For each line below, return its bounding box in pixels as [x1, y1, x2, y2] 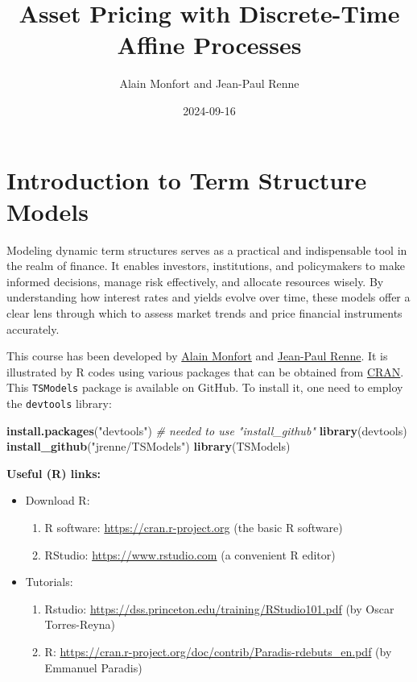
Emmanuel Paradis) [44, 659, 142, 676]
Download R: [25, 492, 90, 509]
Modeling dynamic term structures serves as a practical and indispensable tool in [6, 241, 407, 258]
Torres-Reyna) [44, 616, 116, 633]
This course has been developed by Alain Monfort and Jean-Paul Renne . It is [6, 347, 388, 364]
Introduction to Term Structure [6, 163, 367, 196]
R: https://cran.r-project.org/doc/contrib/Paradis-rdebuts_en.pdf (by [44, 643, 392, 660]
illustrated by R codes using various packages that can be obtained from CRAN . [6, 363, 404, 380]
